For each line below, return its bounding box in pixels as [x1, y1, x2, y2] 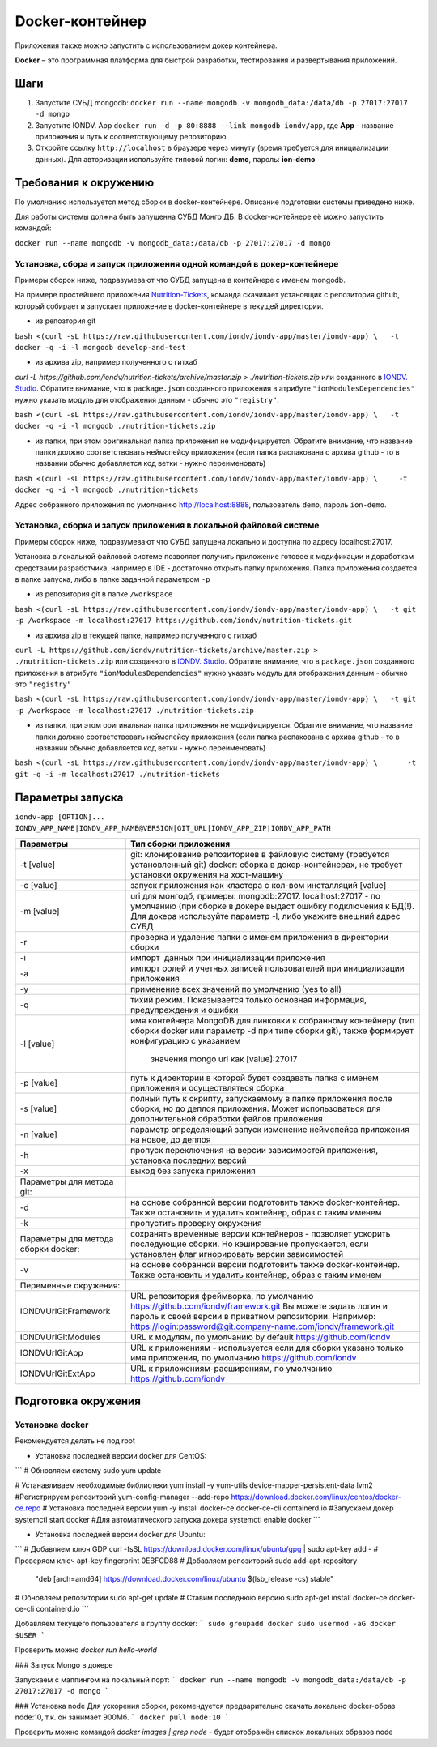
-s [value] [19, 1103, 57, 1114]
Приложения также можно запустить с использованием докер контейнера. [15, 41, 278, 50]
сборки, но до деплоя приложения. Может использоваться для [129, 1103, 381, 1114]
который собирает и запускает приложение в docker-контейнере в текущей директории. [15, 301, 324, 311]
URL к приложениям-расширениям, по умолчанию [129, 1362, 333, 1373]
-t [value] [19, 859, 56, 870]
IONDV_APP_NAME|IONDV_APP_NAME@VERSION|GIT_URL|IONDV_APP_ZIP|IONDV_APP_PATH [15, 823, 331, 833]
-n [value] [19, 1129, 58, 1140]
